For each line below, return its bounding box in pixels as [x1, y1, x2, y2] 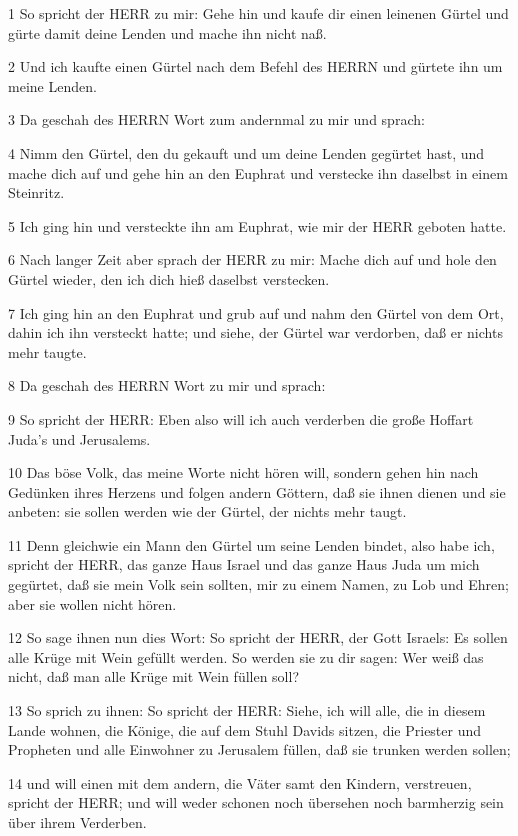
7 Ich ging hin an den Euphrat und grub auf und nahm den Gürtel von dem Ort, [8, 302, 504, 323]
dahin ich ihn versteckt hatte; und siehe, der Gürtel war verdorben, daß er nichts [8, 322, 503, 343]
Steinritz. [8, 182, 65, 203]
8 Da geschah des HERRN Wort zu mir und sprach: [8, 375, 326, 396]
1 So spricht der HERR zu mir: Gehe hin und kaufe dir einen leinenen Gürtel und [8, 3, 509, 23]
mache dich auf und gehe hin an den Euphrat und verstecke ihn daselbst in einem [8, 162, 508, 183]
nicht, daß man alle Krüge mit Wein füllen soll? [8, 666, 300, 687]
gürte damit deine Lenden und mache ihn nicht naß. [8, 22, 327, 43]
